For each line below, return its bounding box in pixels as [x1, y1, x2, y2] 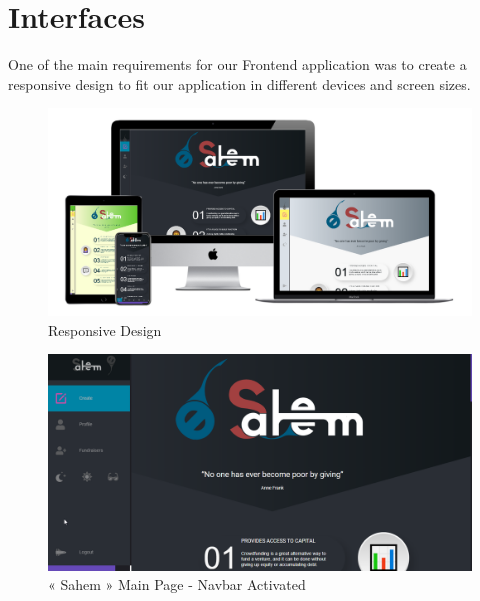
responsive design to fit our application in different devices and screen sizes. [8, 73, 471, 94]
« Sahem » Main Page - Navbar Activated [48, 574, 306, 595]
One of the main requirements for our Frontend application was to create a [8, 54, 467, 75]
